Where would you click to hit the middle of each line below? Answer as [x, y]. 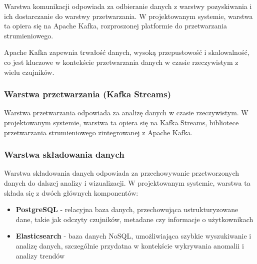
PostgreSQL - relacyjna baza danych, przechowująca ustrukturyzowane [127, 209]
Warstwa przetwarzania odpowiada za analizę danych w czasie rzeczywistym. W [126, 113]
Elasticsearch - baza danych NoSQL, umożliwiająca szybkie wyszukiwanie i [133, 236]
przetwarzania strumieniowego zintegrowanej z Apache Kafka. [98, 132]
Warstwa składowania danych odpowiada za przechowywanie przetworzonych [122, 173]
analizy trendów [40, 255]
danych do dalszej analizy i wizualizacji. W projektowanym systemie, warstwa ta [127, 182]
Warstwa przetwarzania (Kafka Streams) [87, 94]
